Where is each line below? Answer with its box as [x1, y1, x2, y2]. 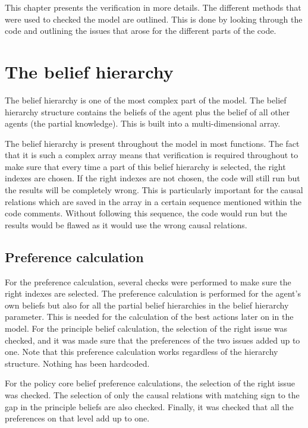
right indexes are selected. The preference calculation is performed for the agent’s [5, 287, 301, 300]
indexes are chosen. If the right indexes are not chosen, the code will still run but [5, 172, 300, 184]
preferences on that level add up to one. [5, 412, 150, 424]
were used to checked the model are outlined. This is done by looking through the [5, 12, 303, 25]
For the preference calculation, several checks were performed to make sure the [5, 275, 291, 288]
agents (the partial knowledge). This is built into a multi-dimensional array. [5, 117, 281, 130]
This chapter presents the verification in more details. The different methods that [5, 1, 301, 13]
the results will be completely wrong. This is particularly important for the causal [5, 184, 303, 196]
